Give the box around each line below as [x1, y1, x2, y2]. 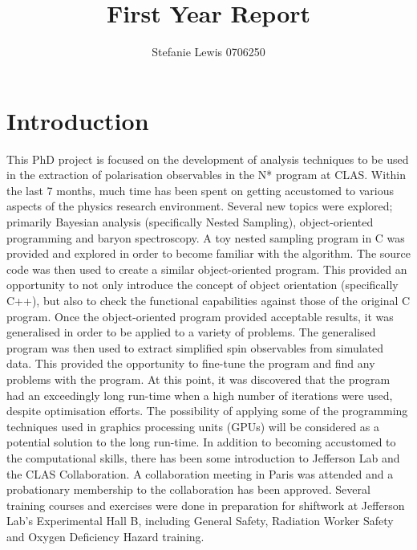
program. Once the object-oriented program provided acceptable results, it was [6, 308, 394, 324]
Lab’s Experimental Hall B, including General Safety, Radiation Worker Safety [6, 512, 394, 529]
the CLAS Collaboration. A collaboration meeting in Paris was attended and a [6, 465, 394, 482]
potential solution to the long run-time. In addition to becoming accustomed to [6, 434, 396, 450]
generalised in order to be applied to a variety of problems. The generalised [6, 324, 376, 340]
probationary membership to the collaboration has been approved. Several [6, 481, 370, 498]
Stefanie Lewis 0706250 [152, 43, 265, 60]
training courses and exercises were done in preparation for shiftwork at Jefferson [6, 496, 405, 513]
